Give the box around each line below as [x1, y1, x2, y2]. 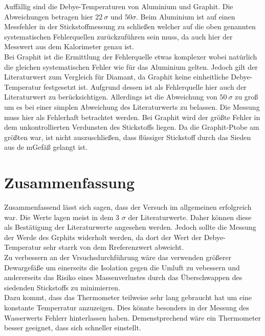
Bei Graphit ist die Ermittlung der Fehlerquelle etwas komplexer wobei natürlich [4, 51, 257, 62]
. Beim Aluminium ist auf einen [136, 11, 235, 22]
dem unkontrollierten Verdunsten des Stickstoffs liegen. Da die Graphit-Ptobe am [4, 122, 259, 132]
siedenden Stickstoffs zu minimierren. [4, 282, 121, 292]
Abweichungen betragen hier [4, 11, 93, 22]
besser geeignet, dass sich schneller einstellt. [4, 322, 141, 333]
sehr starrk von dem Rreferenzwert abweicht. [43, 242, 184, 252]
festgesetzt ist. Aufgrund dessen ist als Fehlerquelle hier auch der [43, 81, 247, 92]
